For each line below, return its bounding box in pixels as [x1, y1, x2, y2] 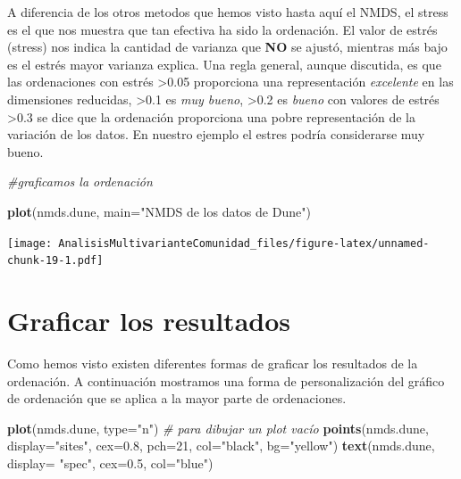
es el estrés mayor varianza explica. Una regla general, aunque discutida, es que [7, 54, 441, 73]
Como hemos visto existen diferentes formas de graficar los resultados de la [7, 353, 418, 372]
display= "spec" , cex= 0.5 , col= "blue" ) [7, 453, 214, 472]
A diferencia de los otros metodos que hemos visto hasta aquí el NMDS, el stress [7, 3, 448, 21]
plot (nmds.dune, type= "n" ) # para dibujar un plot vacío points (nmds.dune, [7, 418, 429, 437]
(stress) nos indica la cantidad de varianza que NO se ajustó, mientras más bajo [7, 37, 448, 56]
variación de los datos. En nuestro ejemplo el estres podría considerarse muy [7, 125, 425, 144]
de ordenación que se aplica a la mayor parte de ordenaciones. [7, 389, 347, 408]
